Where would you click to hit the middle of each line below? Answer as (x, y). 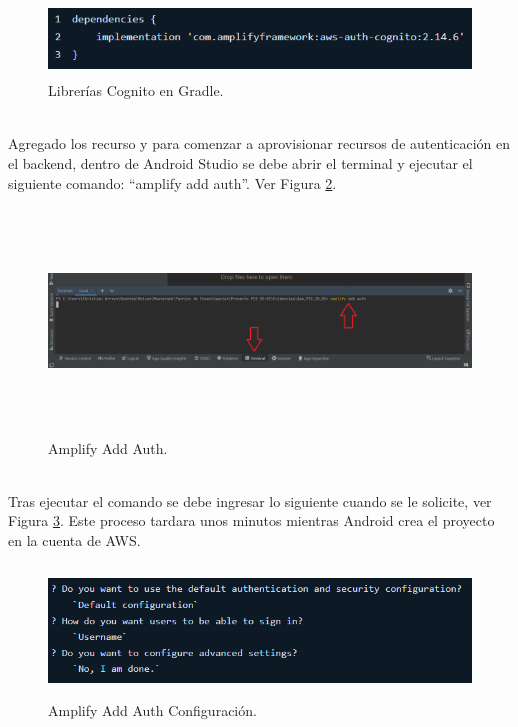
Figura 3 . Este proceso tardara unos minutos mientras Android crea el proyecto (251, 520)
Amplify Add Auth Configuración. (152, 710)
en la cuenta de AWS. (74, 539)
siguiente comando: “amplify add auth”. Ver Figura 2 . (172, 182)
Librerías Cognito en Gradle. (136, 90)
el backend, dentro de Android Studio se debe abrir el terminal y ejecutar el (240, 162)
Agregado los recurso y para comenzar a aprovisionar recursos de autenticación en (259, 143)
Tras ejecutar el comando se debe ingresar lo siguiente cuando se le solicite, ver (250, 500)
